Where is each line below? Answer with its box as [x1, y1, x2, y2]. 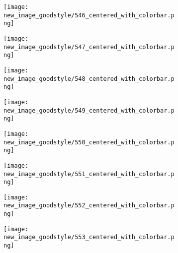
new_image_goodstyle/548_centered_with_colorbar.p [3, 75, 175, 82]
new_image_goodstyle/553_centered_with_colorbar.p [3, 234, 175, 241]
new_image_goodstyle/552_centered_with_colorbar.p [3, 202, 175, 209]
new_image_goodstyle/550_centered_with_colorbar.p [3, 138, 175, 146]
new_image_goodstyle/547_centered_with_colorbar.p [3, 43, 175, 51]
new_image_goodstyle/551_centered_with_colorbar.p [3, 170, 175, 178]
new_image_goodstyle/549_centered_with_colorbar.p [3, 107, 175, 114]
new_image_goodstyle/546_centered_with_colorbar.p [3, 11, 175, 19]
